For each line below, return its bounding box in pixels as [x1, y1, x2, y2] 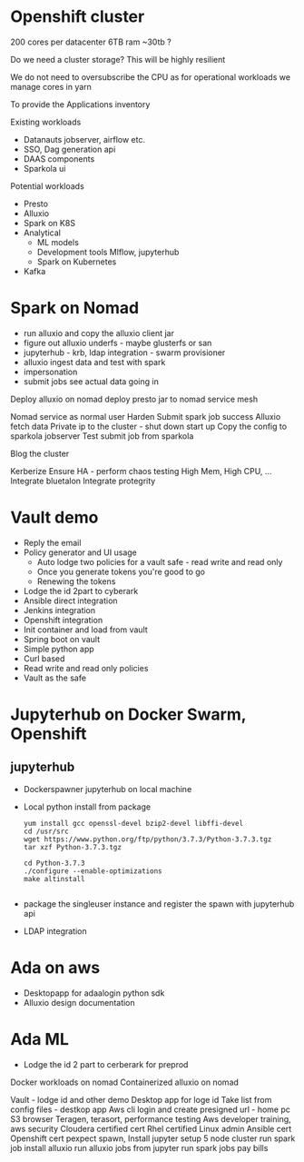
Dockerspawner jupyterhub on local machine [23, 783, 192, 794]
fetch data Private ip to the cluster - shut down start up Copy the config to [10, 421, 288, 432]
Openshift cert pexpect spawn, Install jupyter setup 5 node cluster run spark [10, 1133, 296, 1144]
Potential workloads [10, 180, 84, 192]
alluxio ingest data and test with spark [23, 356, 166, 367]
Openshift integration [23, 614, 103, 625]
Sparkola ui [23, 163, 66, 174]
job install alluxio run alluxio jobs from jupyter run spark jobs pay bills [10, 1142, 269, 1153]
